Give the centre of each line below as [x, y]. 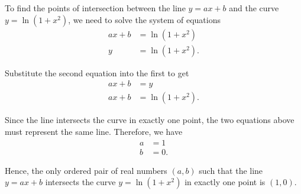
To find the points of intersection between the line [95, 8]
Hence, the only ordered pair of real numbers [86, 170]
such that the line [231, 170]
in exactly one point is [225, 182]
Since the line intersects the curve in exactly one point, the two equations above [150, 120]
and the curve [254, 8]
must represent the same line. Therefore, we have [94, 131]
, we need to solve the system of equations [144, 19]
